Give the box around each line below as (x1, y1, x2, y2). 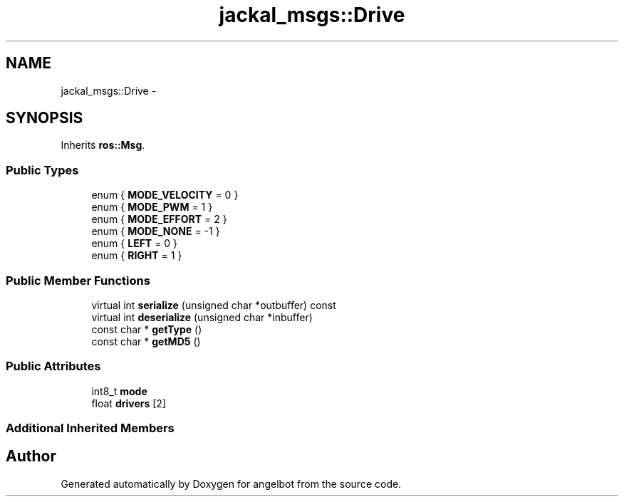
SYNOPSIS (6, 109, 83, 127)
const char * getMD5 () (91, 335, 201, 347)
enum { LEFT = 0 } (91, 237, 178, 250)
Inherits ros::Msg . (61, 139, 145, 152)
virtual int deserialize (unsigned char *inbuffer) (91, 310, 313, 323)
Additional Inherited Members (6, 421, 175, 436)
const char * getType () (91, 323, 202, 335)
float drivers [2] (91, 397, 166, 409)
